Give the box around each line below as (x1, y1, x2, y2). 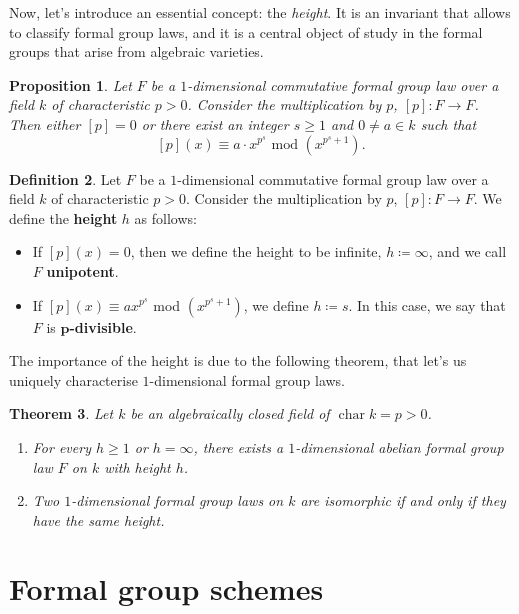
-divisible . (69, 316, 137, 337)
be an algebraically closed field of (130, 403, 330, 424)
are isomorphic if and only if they (300, 490, 506, 511)
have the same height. (32, 509, 165, 530)
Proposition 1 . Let (9, 74, 132, 95)
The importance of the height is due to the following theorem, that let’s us (9, 350, 467, 371)
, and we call (428, 241, 507, 262)
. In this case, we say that (348, 294, 506, 315)
